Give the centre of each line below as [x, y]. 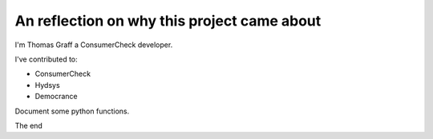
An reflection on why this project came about [168, 21]
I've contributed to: [46, 59]
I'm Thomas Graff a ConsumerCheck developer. [94, 45]
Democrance [56, 97]
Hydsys [47, 85]
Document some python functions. [72, 111]
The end [29, 125]
